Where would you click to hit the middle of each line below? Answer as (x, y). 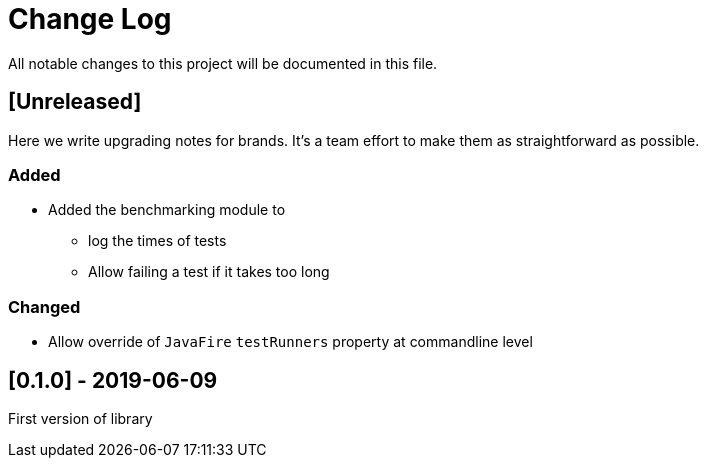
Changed (44, 306)
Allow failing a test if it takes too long (209, 272)
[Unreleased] (75, 102)
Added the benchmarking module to (167, 210)
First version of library (80, 418)
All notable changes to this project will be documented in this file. (223, 63)
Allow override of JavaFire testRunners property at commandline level (290, 342)
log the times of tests (157, 241)
